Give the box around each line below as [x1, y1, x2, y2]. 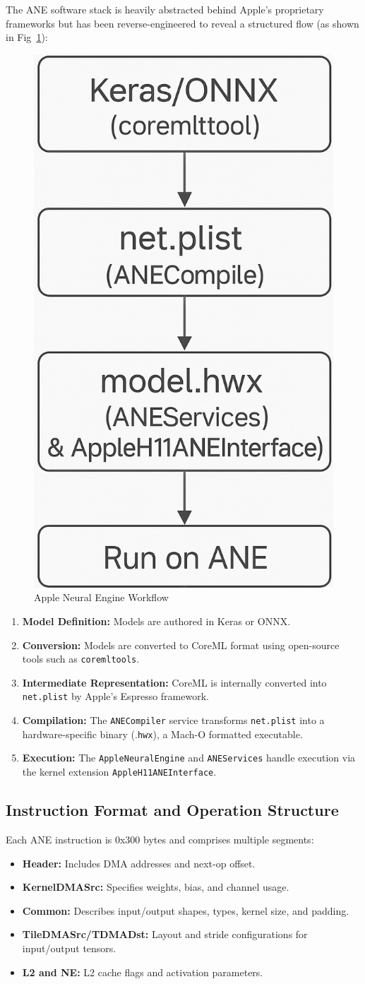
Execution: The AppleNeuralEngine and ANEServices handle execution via [22, 750, 356, 765]
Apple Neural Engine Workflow [34, 590, 169, 605]
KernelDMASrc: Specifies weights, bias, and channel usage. [22, 879, 289, 894]
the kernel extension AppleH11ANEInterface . [22, 764, 217, 779]
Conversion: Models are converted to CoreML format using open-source [22, 637, 340, 652]
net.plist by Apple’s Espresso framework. [22, 689, 209, 704]
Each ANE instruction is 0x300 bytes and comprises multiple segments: [6, 831, 314, 846]
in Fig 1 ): [6, 30, 48, 45]
